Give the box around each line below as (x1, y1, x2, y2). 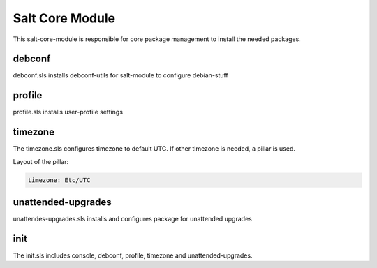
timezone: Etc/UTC (27, 176, 91, 184)
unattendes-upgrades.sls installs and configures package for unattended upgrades (13, 215, 253, 223)
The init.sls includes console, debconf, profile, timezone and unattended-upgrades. (13, 251, 253, 260)
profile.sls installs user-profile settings (13, 108, 124, 117)
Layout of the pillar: (13, 157, 69, 165)
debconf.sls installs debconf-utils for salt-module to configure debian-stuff (13, 71, 228, 80)
